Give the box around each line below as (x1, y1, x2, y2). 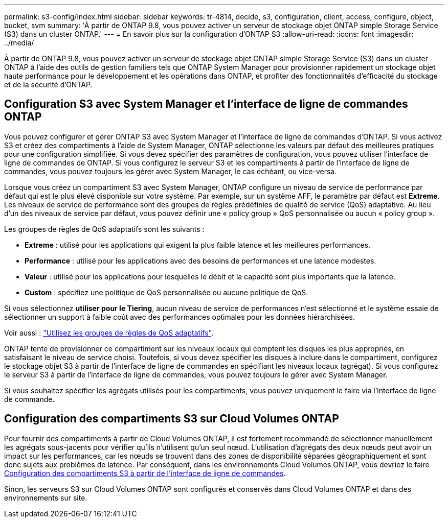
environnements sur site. (4, 493, 87, 502)
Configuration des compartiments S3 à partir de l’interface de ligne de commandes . (4, 468, 286, 478)
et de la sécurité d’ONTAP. (4, 80, 93, 89)
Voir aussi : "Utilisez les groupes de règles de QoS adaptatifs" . (4, 328, 214, 337)
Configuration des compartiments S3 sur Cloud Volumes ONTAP (4, 412, 339, 425)
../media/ (4, 38, 34, 47)
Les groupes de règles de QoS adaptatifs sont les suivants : (4, 224, 205, 233)
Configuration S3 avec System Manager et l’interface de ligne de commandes (4, 98, 408, 111)
